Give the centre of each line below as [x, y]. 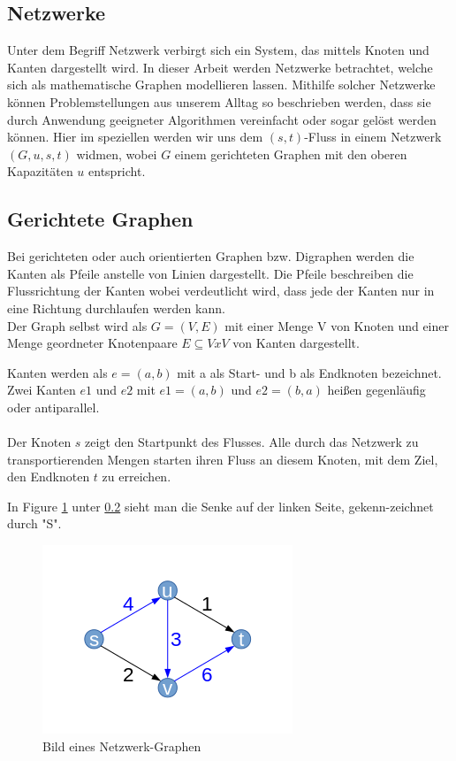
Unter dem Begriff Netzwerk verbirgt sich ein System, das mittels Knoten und [218, 50]
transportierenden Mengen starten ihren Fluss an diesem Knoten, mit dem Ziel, [223, 459]
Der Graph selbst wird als [77, 325]
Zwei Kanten [42, 390]
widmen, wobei [117, 154]
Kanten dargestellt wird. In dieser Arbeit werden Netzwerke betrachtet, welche [220, 67]
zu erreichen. [137, 477]
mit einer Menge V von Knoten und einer [337, 325]
